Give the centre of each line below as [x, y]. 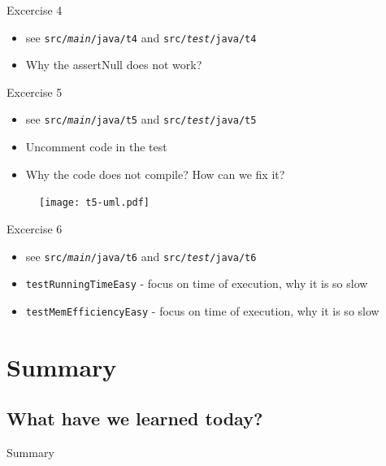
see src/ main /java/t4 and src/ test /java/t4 [141, 37]
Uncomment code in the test [96, 147]
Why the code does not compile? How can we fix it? [155, 174]
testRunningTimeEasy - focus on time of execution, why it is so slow [197, 283]
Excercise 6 [35, 228]
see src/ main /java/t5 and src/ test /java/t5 [141, 119]
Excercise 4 [35, 10]
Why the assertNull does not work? [114, 65]
